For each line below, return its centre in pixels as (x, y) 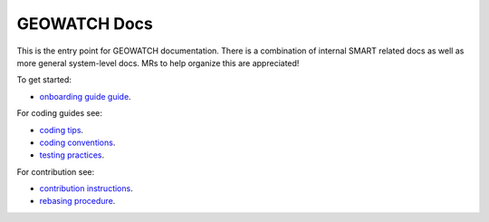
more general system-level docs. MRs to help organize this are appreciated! (158, 63)
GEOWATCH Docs (85, 24)
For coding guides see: (60, 113)
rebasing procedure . (77, 201)
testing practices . (72, 155)
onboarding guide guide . (85, 96)
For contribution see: (56, 171)
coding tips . (62, 130)
